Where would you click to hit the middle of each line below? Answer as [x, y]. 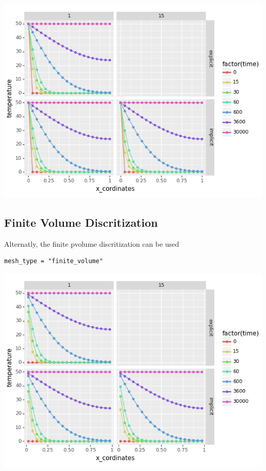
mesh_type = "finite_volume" [54, 261]
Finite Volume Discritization [81, 222]
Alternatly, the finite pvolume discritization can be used [92, 243]
